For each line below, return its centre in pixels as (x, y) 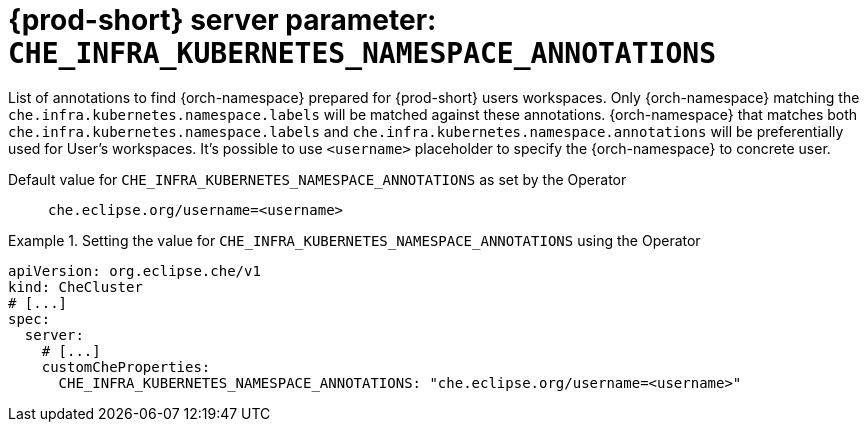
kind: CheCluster (75, 286)
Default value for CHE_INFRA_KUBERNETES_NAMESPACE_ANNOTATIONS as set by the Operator (317, 179)
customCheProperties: (126, 366)
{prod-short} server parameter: (222, 20)
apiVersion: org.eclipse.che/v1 (134, 270)
